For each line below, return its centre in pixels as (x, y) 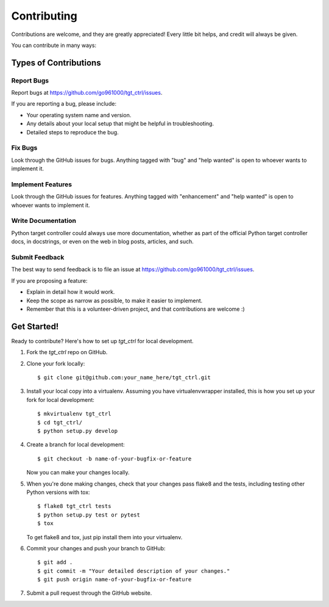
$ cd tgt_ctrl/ (60, 422)
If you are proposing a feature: (49, 280)
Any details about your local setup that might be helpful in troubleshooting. (120, 124)
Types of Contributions (56, 63)
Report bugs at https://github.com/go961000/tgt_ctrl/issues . (87, 93)
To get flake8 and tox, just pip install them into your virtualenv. (104, 537)
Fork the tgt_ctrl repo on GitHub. (67, 352)
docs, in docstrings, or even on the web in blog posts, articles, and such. (103, 242)
